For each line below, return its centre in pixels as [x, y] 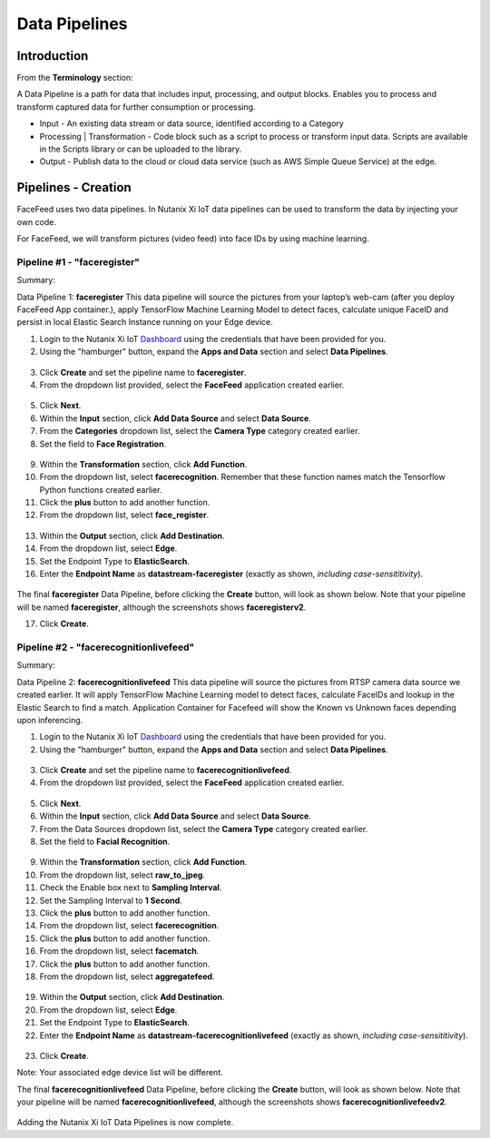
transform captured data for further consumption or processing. [136, 107]
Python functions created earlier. [101, 489]
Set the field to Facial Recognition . [105, 842]
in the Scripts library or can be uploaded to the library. [141, 149]
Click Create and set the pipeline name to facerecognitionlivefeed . [166, 770]
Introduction [53, 56]
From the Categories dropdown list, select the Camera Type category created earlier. [200, 431]
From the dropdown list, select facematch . [119, 951]
